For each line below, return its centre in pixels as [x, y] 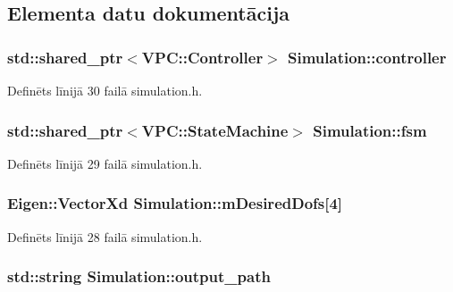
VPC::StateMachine [215, 130]
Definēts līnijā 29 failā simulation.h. [105, 163]
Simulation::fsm [370, 130]
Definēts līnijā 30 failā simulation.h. [105, 90]
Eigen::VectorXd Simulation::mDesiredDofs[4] [175, 203]
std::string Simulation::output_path [139, 276]
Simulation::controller [367, 57]
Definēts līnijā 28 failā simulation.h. [105, 236]
